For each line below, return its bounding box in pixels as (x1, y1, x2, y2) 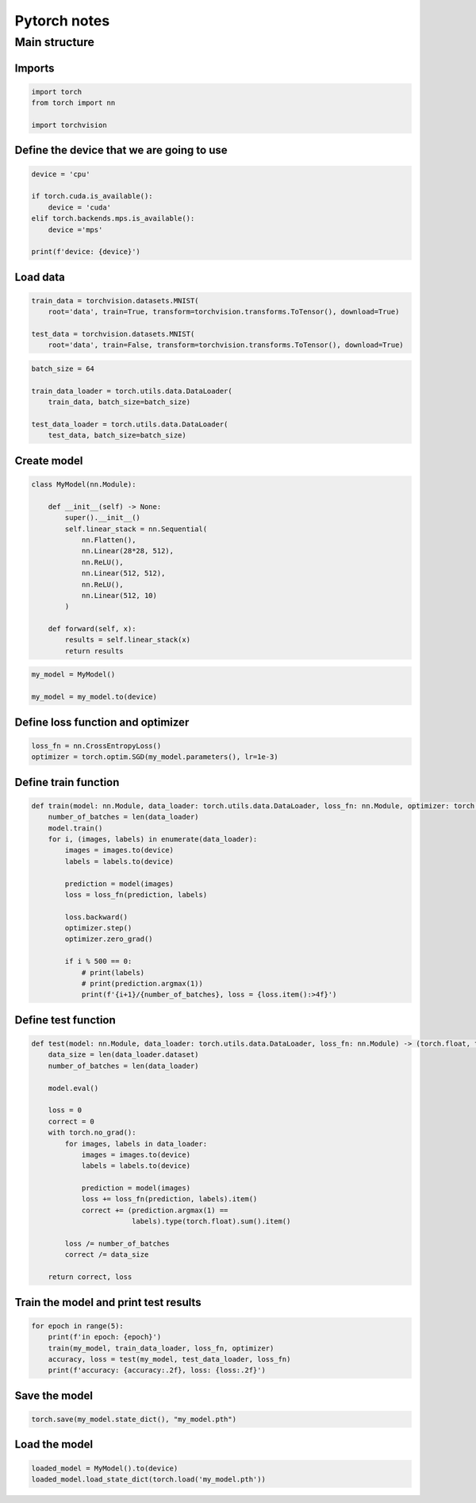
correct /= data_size (64, 1251, 149, 1259)
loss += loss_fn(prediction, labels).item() (81, 1195, 258, 1204)
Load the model (14, 1438, 94, 1451)
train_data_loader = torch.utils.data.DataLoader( (31, 386, 233, 395)
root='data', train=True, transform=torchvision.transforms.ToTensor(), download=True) (48, 307, 400, 317)
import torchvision (31, 120, 107, 129)
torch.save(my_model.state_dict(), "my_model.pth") (31, 1414, 237, 1424)
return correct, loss (48, 1273, 132, 1281)
